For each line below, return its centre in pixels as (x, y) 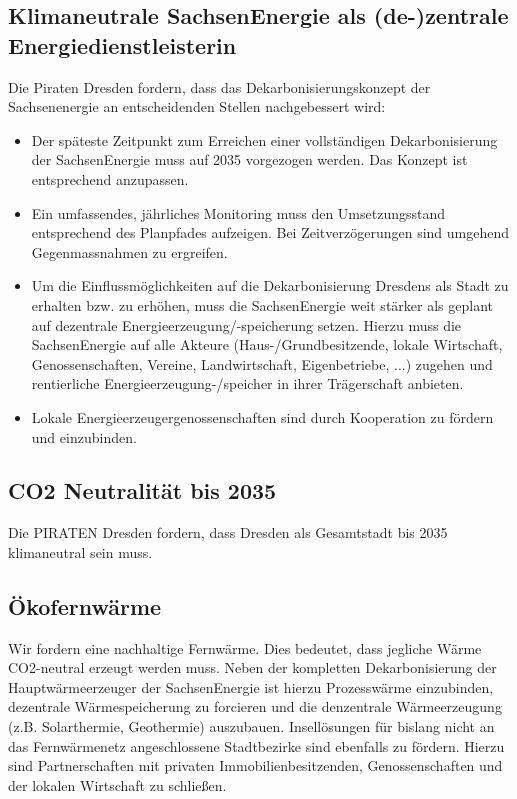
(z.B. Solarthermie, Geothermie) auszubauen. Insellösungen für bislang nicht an (251, 726)
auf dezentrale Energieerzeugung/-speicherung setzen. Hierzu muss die (246, 324)
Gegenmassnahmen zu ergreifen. (129, 251)
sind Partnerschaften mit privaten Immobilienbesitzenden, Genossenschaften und (255, 765)
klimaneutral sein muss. (80, 551)
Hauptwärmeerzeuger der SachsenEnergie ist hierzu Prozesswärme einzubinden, (251, 686)
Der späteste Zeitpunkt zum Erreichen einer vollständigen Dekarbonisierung (264, 139)
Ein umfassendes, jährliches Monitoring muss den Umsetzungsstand (238, 212)
